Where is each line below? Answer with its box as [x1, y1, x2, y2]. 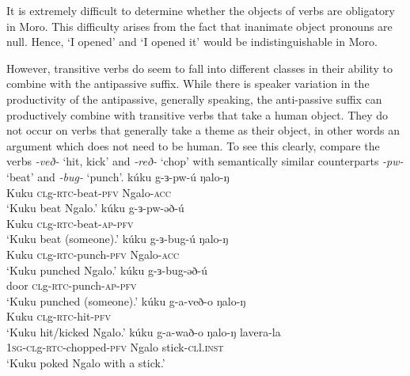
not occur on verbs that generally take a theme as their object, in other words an [6, 122, 401, 139]
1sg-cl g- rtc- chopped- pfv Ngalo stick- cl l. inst [6, 339, 224, 355]
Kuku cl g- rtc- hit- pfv [6, 308, 111, 325]
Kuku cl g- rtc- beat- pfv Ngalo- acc [6, 184, 172, 200]
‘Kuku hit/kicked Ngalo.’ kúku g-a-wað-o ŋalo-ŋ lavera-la [6, 323, 281, 340]
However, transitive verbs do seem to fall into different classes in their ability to [6, 59, 393, 76]
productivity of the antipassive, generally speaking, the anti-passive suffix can [6, 90, 382, 107]
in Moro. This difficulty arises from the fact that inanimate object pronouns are [6, 17, 393, 34]
